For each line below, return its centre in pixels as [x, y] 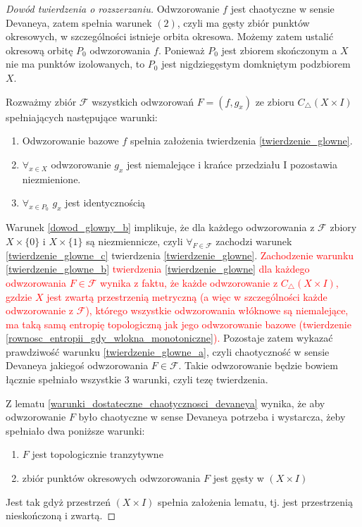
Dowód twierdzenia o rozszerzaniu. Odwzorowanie [113, 8]
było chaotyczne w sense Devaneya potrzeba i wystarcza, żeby [212, 417]
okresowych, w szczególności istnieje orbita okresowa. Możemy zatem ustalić [170, 36]
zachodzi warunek [254, 241]
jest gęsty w [238, 478]
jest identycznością [105, 203]
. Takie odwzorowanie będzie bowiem [258, 365]
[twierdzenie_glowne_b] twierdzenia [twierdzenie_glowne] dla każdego [158, 269]
